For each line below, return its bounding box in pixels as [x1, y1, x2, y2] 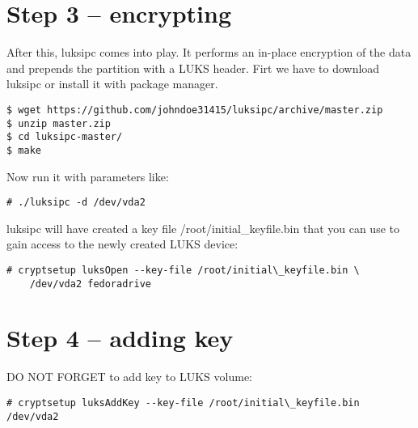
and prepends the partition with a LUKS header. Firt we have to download [6, 59, 380, 76]
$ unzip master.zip [6, 117, 111, 129]
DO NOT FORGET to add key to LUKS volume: [6, 368, 253, 385]
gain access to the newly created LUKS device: [6, 235, 239, 252]
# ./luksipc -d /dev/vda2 [6, 197, 146, 209]
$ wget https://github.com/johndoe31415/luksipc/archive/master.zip [6, 104, 383, 116]
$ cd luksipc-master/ [6, 131, 123, 143]
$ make [6, 144, 41, 156]
